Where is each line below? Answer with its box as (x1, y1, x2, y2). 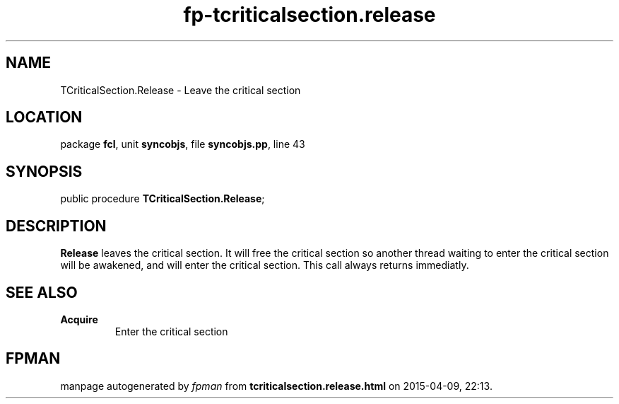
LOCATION (6, 108, 83, 127)
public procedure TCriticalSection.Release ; (60, 192, 265, 205)
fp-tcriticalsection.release (183, 3, 436, 27)
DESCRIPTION (6, 217, 107, 235)
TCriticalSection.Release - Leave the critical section (60, 83, 301, 96)
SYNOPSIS (6, 162, 83, 180)
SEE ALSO (6, 283, 78, 301)
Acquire (60, 313, 98, 325)
